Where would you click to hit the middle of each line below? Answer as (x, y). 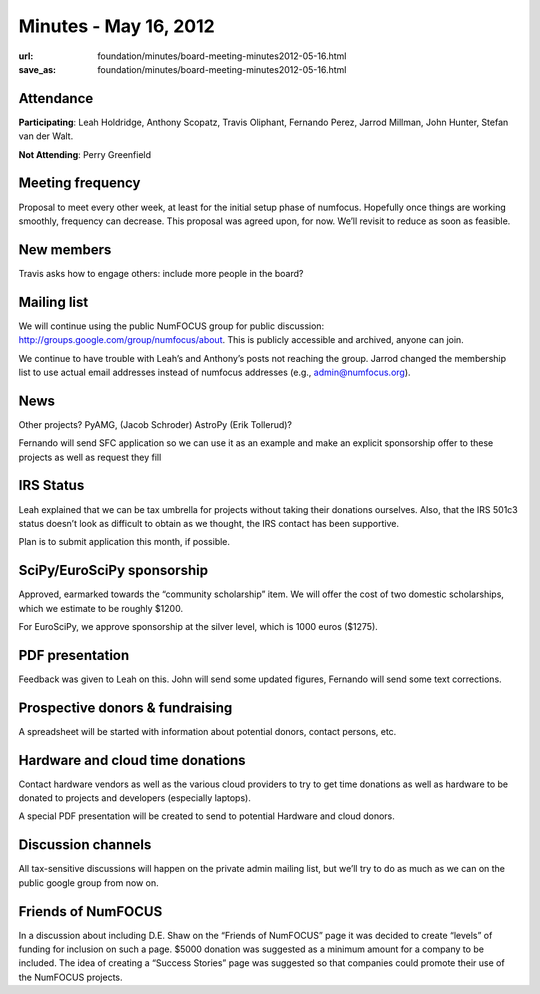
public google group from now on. (88, 882)
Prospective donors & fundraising (125, 707)
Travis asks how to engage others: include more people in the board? (161, 273)
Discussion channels (85, 845)
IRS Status (51, 485)
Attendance (56, 98)
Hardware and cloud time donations (132, 760)
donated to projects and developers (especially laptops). (135, 798)
